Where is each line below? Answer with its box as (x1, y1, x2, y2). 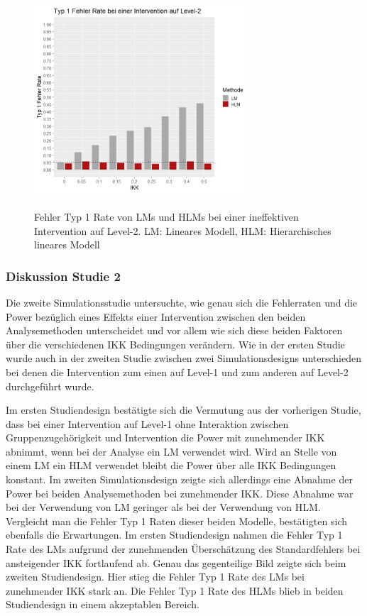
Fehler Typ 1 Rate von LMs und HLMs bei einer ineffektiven (34, 209, 299, 224)
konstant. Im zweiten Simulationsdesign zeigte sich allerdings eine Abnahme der (6, 472, 353, 487)
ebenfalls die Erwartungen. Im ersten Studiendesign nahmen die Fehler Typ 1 (6, 527, 343, 542)
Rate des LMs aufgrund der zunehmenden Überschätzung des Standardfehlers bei (6, 541, 361, 556)
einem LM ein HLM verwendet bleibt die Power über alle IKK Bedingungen (6, 458, 336, 473)
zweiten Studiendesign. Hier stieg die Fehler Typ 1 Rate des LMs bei (6, 569, 305, 584)
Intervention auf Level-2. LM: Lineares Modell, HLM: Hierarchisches (34, 223, 332, 238)
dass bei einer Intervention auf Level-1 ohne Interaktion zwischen (6, 416, 289, 431)
